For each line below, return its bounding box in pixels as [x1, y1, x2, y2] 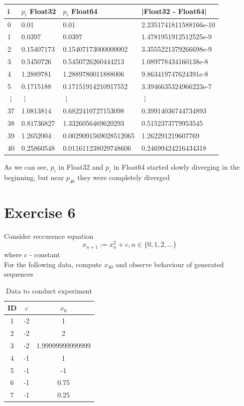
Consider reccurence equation [4, 230, 94, 241]
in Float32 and [58, 162, 104, 172]
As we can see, [4, 162, 48, 172]
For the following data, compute [4, 259, 102, 269]
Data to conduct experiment [6, 285, 92, 296]
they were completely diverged [77, 172, 170, 182]
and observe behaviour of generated [116, 259, 224, 269]
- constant [29, 249, 60, 259]
